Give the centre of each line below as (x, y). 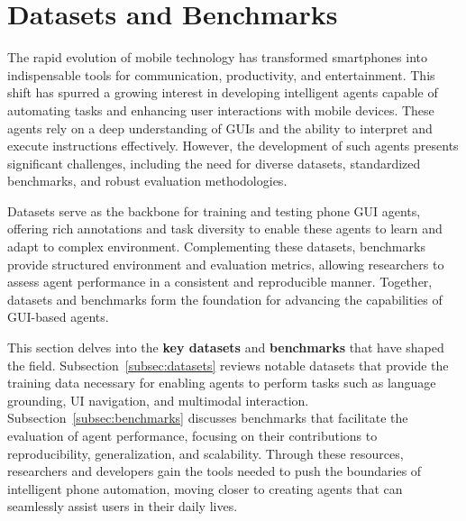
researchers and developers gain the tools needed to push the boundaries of (215, 471)
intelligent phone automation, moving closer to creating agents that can (205, 488)
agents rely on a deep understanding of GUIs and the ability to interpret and (220, 128)
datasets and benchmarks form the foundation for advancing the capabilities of (225, 299)
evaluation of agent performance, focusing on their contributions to (192, 435)
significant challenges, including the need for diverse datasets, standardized (214, 163)
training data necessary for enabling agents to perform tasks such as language (222, 383)
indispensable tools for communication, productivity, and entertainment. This (221, 74)
